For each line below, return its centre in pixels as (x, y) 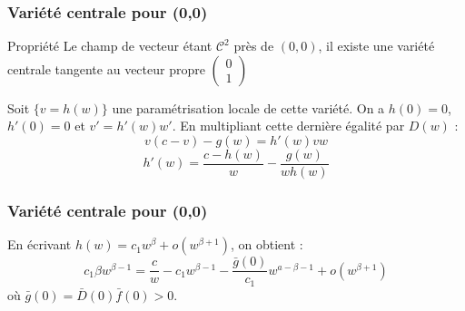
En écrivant (40, 244)
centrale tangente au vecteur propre (106, 68)
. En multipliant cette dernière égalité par (288, 126)
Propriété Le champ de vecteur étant (110, 46)
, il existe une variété (376, 46)
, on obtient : (267, 244)
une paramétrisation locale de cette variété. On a (248, 107)
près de (254, 46)
